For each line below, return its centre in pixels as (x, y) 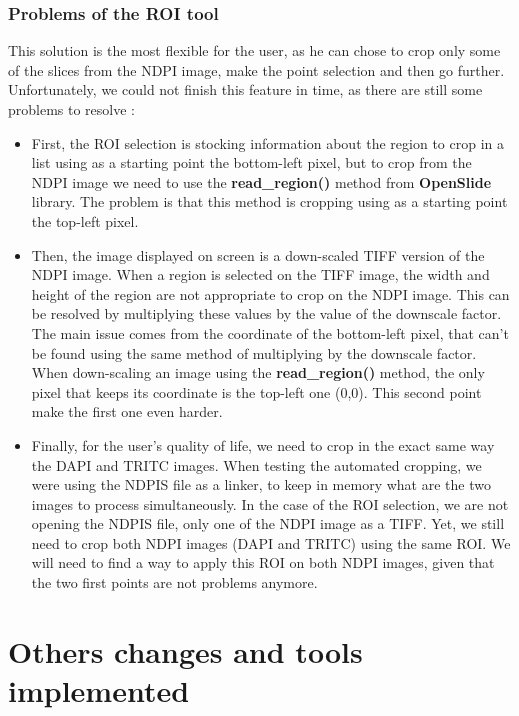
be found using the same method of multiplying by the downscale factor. (254, 352)
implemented (99, 690)
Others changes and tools (185, 650)
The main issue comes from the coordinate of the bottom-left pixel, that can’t (270, 332)
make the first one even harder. (127, 411)
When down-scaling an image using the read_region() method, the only (258, 372)
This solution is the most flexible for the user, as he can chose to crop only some (254, 50)
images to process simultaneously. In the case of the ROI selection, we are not (270, 503)
